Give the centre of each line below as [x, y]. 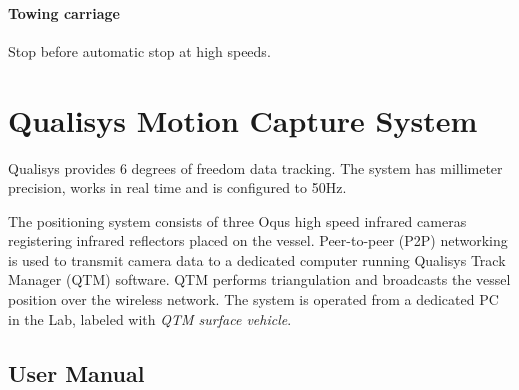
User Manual [76, 372]
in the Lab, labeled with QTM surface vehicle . [150, 318]
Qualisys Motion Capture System [243, 119]
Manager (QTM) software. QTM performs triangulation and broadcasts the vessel [259, 279]
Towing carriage [64, 12]
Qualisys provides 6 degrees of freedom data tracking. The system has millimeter [255, 167]
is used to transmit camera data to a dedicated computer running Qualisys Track [257, 259]
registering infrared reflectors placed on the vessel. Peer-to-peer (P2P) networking [258, 240]
